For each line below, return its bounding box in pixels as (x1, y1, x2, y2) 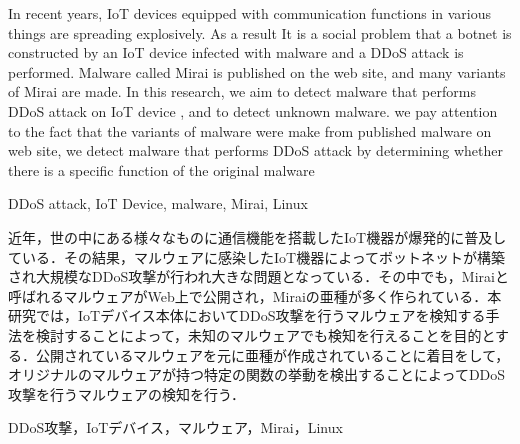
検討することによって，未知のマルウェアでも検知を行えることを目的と (35, 324, 496, 345)
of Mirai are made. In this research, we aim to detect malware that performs (8, 81, 476, 102)
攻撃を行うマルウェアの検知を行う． (8, 383, 245, 404)
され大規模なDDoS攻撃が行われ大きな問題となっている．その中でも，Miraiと (8, 266, 509, 287)
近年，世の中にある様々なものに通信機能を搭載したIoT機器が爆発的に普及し (8, 226, 507, 247)
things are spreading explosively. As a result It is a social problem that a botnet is (8, 22, 512, 43)
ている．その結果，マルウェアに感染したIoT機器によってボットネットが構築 (8, 246, 506, 267)
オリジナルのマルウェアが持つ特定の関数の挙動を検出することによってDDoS (8, 364, 506, 385)
